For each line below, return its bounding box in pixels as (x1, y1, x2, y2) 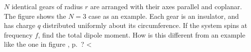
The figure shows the (4, 11, 66, 21)
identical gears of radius (11, 1, 83, 11)
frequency (4, 29, 33, 39)
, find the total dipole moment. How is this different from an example (38, 29, 246, 39)
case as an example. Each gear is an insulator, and (88, 11, 239, 21)
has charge (4, 20, 36, 30)
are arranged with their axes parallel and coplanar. (90, 1, 242, 11)
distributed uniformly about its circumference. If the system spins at (42, 20, 248, 30)
